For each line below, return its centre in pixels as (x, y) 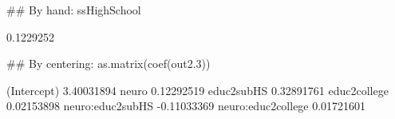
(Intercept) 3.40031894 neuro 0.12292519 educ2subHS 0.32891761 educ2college (197, 90)
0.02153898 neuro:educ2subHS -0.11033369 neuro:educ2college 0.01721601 (186, 106)
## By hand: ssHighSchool (74, 10)
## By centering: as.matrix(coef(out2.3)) (109, 63)
